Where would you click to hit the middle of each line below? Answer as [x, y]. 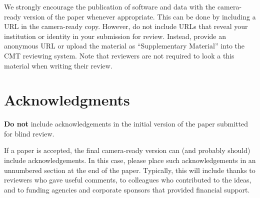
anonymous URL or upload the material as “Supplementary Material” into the [124, 46]
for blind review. [29, 133]
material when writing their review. [58, 65]
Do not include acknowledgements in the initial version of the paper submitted [126, 124]
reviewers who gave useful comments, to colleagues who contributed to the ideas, [128, 180]
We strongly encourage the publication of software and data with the [110, 6]
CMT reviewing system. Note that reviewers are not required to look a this [119, 55]
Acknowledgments [67, 100]
